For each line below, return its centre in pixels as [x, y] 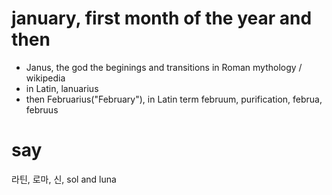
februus [42, 109]
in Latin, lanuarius [62, 88]
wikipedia [45, 78]
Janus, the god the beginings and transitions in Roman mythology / [164, 67]
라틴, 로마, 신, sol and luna [64, 179]
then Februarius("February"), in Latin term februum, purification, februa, [174, 99]
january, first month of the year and [162, 18]
